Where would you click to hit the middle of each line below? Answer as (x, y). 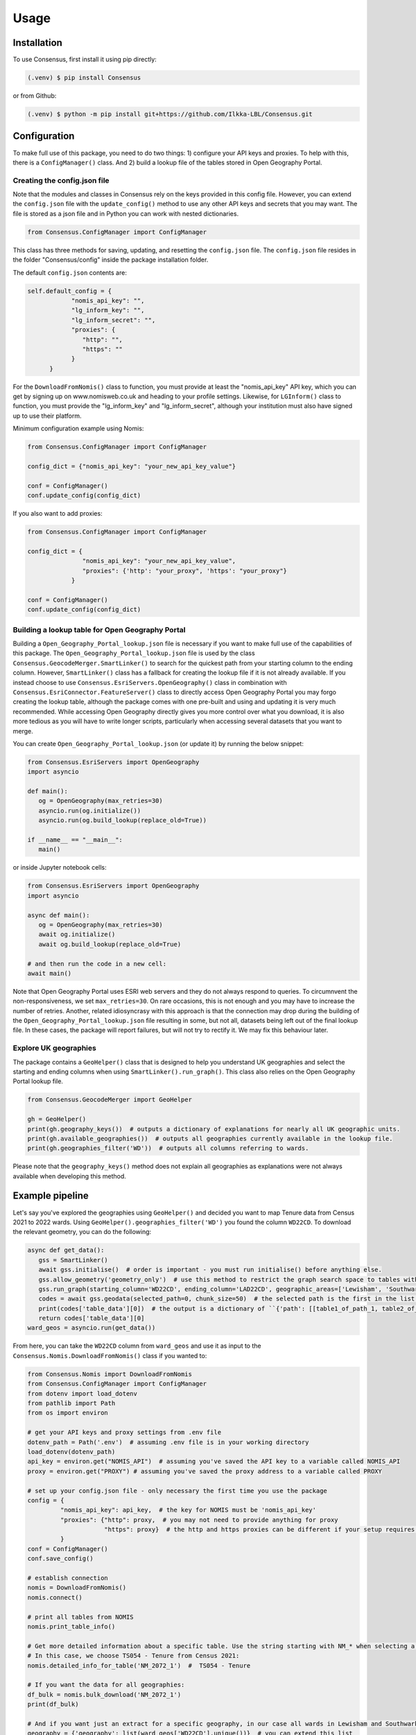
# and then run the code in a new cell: (97, 964)
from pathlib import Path (71, 1403)
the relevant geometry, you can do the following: (82, 1232)
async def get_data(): (66, 1250)
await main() (50, 973)
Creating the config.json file (61, 180)
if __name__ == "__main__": (75, 840)
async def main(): (59, 915)
